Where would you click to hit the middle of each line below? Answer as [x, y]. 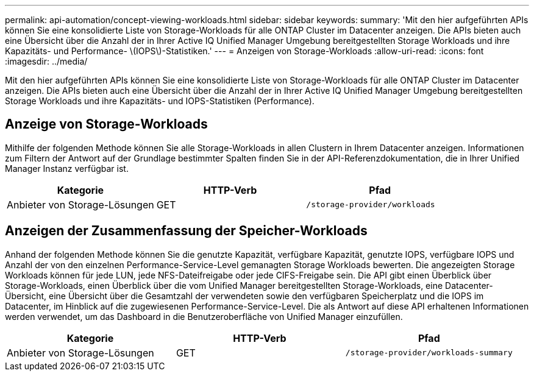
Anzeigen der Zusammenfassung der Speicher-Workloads [186, 231]
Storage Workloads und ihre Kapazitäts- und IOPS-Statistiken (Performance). [160, 101]
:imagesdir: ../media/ [46, 61]
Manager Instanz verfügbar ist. [67, 168]
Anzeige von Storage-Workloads [106, 124]
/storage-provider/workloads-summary [429, 353]
